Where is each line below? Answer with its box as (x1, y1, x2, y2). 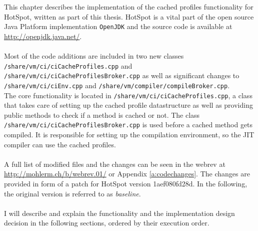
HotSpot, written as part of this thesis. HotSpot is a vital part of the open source (4, 11, 254, 22)
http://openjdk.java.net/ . (4, 31, 82, 41)
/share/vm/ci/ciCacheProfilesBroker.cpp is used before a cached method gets (4, 119, 253, 130)
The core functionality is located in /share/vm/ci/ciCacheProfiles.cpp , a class (4, 90, 252, 100)
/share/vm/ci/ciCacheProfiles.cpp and (4, 60, 132, 71)
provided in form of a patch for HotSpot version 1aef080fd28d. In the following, (4, 178, 247, 189)
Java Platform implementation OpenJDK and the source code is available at (4, 21, 232, 32)
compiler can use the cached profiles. (4, 139, 116, 149)
